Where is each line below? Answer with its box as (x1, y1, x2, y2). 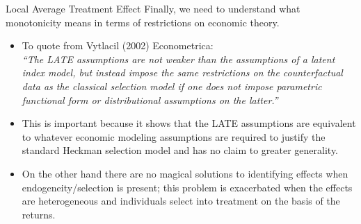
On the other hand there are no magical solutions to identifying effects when (22, 166, 348, 180)
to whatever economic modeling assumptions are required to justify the (22, 129, 326, 144)
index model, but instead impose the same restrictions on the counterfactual (22, 65, 343, 80)
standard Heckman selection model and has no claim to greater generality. (22, 143, 338, 157)
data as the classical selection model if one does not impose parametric (22, 78, 322, 93)
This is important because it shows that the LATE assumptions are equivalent (22, 116, 356, 130)
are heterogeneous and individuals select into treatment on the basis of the (22, 193, 340, 208)
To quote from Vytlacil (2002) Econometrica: (22, 38, 214, 53)
